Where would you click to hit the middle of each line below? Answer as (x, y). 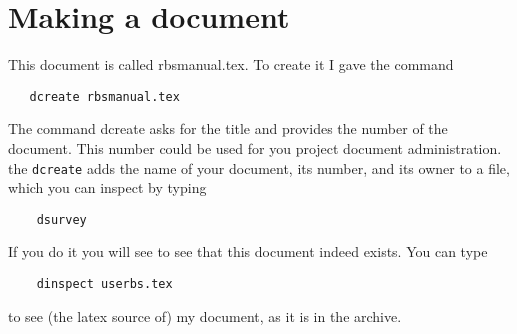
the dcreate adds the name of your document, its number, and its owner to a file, (259, 167)
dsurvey (61, 219)
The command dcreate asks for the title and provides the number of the (228, 128)
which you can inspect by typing (107, 187)
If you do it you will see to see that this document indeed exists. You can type (248, 251)
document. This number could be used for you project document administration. (255, 147)
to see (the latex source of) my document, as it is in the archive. (205, 315)
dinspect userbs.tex (104, 284)
